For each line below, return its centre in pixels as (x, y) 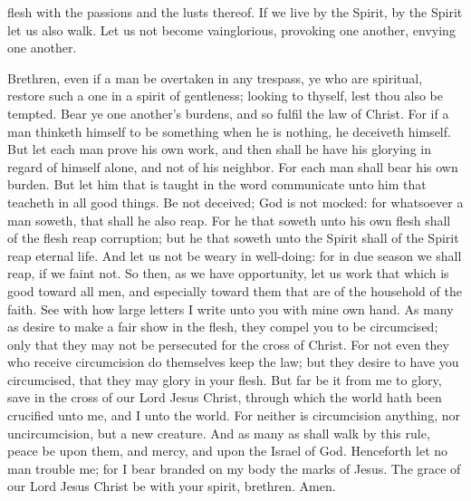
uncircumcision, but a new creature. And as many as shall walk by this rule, (219, 433)
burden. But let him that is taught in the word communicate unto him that (217, 184)
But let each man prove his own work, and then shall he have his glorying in (219, 149)
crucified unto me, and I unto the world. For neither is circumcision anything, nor (234, 415)
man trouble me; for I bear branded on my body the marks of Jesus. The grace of (234, 468)
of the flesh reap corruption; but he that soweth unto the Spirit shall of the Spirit (233, 238)
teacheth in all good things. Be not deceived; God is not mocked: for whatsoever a (235, 202)
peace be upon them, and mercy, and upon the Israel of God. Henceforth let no (228, 451)
